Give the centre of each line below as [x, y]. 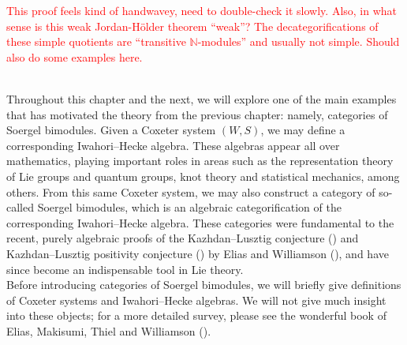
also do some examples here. [75, 56]
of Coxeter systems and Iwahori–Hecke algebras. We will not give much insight [196, 300]
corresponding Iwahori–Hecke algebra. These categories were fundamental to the [200, 222]
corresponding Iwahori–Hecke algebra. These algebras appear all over [173, 145]
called [20, 207]
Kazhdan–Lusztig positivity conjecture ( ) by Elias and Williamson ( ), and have [198, 253]
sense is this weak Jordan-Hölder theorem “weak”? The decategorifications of [192, 26]
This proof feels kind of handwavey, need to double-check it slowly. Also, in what [202, 10]
